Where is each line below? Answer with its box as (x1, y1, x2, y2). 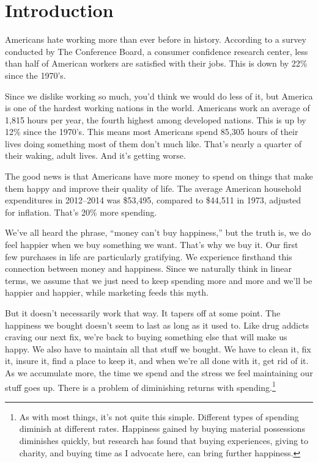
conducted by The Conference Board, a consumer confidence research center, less (5, 45, 308, 57)
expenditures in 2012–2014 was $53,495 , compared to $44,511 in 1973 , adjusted (5, 194, 301, 206)
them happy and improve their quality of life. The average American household (5, 181, 301, 194)
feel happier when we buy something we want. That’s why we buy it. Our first (5, 238, 298, 251)
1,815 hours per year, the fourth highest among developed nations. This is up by (5, 113, 306, 126)
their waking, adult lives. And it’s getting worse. (5, 149, 186, 162)
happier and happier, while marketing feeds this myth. (5, 286, 209, 299)
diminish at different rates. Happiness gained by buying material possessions (19, 422, 305, 435)
